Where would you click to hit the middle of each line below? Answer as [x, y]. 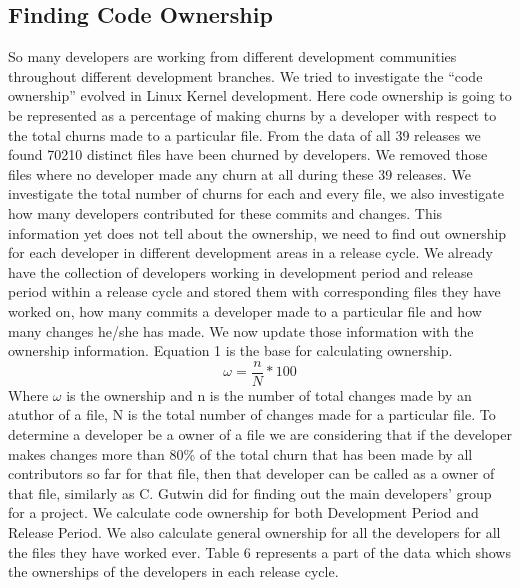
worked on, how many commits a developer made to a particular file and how [245, 310]
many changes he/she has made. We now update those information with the [241, 330]
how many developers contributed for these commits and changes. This [225, 212]
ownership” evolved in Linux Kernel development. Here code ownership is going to [260, 95]
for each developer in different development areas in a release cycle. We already [250, 252]
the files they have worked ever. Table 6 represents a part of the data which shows [259, 551]
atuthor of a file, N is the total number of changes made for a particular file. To [252, 414]
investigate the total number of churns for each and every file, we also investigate [256, 193]
